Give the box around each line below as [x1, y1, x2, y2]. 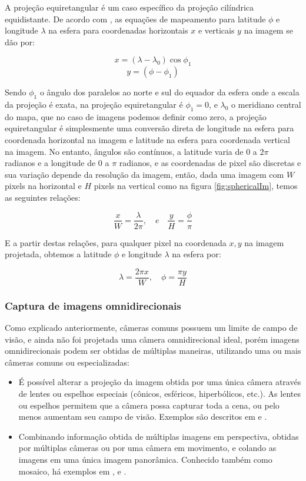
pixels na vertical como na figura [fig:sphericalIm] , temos [94, 180, 298, 192]
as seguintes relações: [5, 191, 81, 203]
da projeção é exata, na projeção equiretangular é [5, 98, 183, 110]
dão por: [5, 35, 35, 48]
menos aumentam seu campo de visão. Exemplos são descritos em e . [18, 410, 267, 423]
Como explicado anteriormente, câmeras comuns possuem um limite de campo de [5, 321, 298, 334]
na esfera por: [172, 248, 221, 260]
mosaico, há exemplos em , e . [18, 465, 127, 477]
